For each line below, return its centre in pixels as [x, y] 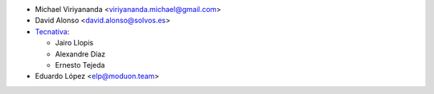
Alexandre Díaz [80, 54]
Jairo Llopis [74, 43]
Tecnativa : [52, 31]
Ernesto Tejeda [80, 65]
